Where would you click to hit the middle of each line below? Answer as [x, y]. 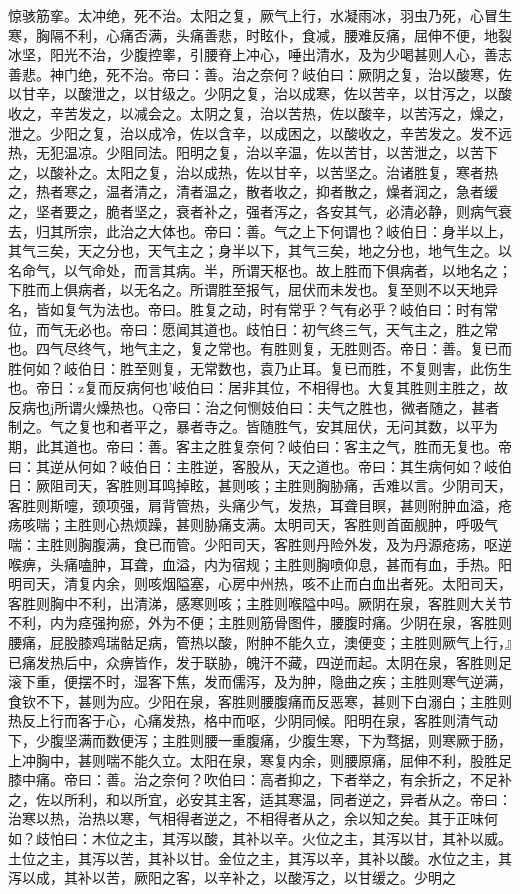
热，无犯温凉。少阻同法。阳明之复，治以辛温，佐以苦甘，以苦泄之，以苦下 [253, 152]
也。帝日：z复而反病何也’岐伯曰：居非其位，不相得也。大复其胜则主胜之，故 [258, 387]
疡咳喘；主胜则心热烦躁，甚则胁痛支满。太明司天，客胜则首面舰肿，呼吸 [246, 524]
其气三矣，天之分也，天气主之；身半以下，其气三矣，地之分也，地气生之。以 [260, 250]
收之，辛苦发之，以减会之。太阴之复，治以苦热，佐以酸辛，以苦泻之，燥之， [260, 112]
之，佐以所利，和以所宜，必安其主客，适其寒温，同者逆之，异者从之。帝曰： [260, 798]
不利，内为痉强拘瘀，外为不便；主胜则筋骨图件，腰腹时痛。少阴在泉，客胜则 [260, 622]
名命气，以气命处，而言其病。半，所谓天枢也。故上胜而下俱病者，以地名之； [260, 269]
